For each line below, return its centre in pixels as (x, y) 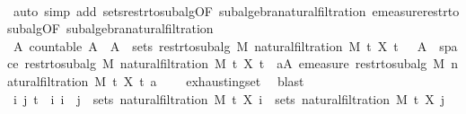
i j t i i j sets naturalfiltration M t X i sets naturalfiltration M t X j (229, 98)
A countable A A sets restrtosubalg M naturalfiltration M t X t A (220, 45)
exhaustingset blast (245, 80)
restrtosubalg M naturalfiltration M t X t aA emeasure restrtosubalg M (235, 63)
